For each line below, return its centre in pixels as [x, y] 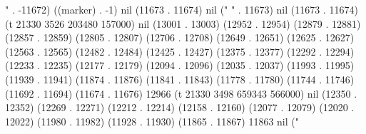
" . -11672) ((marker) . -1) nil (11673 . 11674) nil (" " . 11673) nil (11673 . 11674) [182, 9]
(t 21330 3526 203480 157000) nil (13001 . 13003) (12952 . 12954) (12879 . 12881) [183, 23]
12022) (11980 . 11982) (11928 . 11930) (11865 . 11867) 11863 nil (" [152, 121]
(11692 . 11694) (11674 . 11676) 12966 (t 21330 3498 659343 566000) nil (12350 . [181, 93]
